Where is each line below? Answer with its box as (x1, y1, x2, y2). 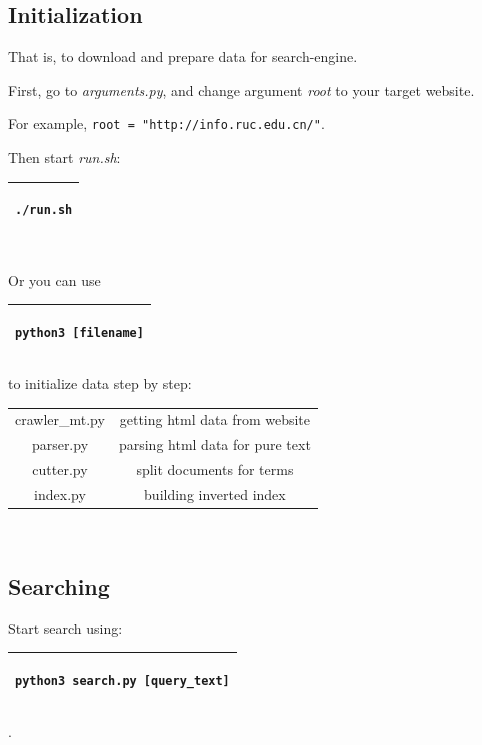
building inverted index (144, 483, 286, 504)
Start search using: (8, 617, 123, 638)
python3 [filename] (15, 325, 144, 340)
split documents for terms (136, 459, 294, 480)
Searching (8, 570, 110, 601)
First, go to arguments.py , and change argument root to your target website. (8, 79, 475, 100)
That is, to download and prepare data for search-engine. (8, 46, 358, 67)
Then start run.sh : (8, 147, 121, 168)
